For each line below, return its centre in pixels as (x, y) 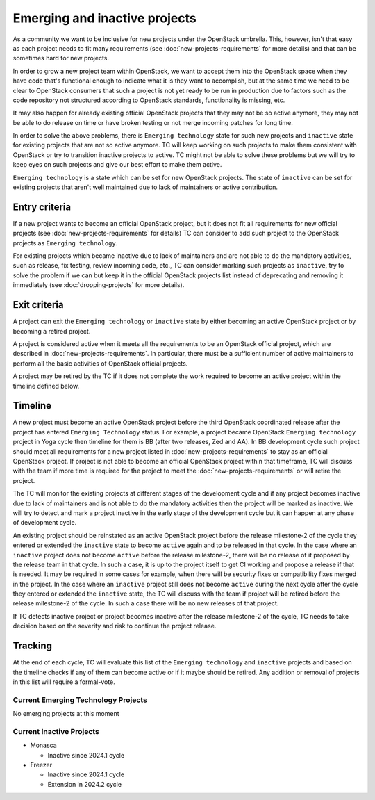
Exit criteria (38, 305)
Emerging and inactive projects (105, 18)
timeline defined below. (46, 386)
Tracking (32, 646)
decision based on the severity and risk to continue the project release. (115, 626)
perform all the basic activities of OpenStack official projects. (100, 363)
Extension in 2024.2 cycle (84, 784)
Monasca (43, 745)
